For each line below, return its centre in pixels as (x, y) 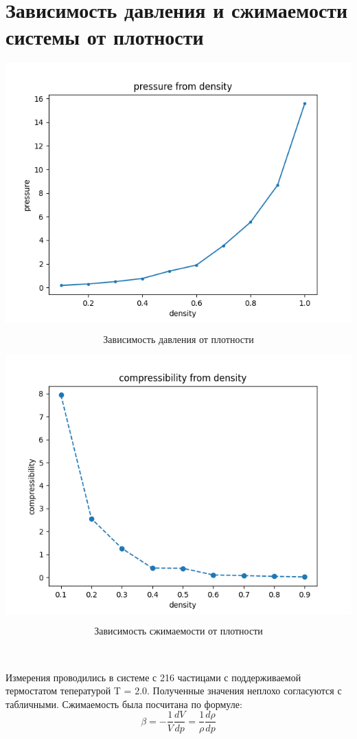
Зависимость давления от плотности (178, 340)
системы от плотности (105, 37)
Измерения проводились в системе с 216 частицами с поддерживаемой (153, 677)
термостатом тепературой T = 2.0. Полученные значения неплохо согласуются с (174, 691)
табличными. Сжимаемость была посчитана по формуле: (124, 704)
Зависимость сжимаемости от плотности (178, 631)
